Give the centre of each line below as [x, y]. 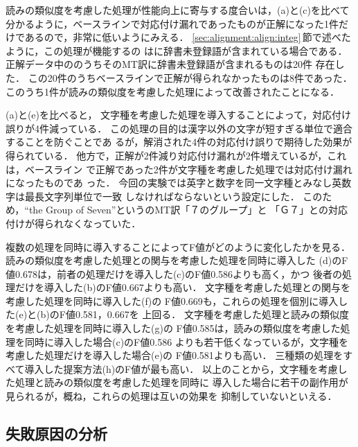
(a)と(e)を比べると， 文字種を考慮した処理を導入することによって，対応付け [178, 115]
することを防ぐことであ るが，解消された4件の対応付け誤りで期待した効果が [179, 142]
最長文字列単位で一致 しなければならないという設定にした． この [173, 196]
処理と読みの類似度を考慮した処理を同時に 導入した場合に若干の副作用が [181, 382]
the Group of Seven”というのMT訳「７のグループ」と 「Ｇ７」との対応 [188, 210]
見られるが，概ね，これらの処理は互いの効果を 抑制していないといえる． [171, 396]
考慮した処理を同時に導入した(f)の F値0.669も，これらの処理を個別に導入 [172, 300]
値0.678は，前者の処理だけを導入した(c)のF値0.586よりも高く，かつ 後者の [174, 273]
